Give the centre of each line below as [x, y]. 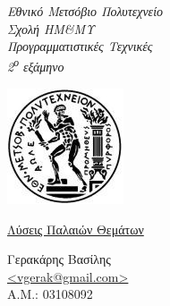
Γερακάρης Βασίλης [59, 259]
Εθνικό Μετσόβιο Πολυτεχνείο [85, 11]
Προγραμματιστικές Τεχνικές [80, 46]
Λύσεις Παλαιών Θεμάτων [76, 229]
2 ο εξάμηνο [36, 65]
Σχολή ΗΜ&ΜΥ [51, 28]
